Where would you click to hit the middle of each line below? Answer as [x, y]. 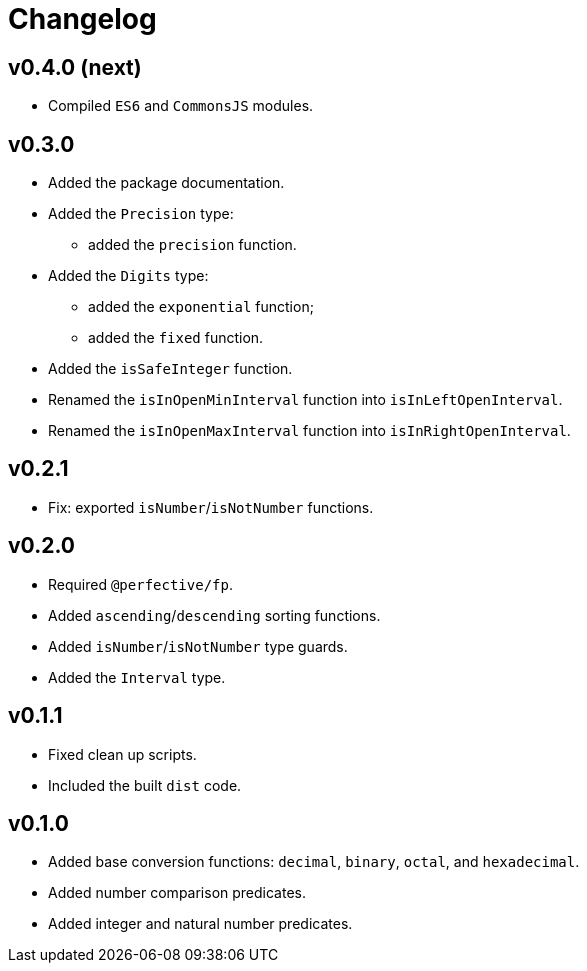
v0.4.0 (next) [75, 67]
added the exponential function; [201, 307]
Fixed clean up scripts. [122, 754]
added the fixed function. [176, 338]
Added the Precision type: [141, 214]
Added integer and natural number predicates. [200, 924]
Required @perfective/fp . [140, 584]
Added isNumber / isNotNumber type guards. [198, 646]
